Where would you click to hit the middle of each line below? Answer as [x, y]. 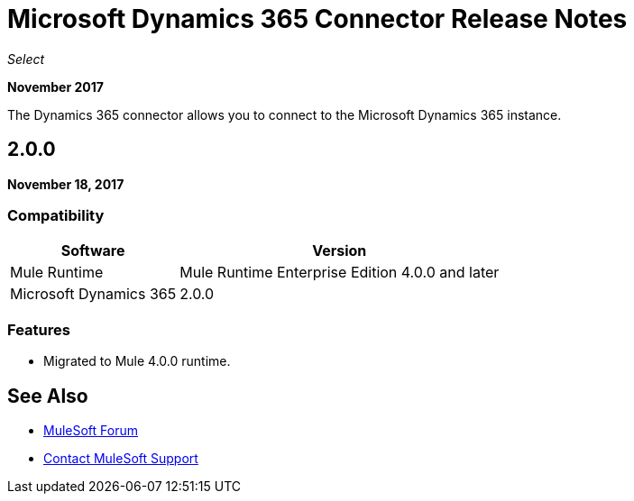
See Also [48, 396]
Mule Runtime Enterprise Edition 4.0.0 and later [340, 273]
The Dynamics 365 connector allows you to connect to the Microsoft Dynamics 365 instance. [285, 114]
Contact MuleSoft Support [121, 458]
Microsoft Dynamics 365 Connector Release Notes [317, 19]
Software [93, 251]
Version [340, 251]
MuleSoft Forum [91, 430]
